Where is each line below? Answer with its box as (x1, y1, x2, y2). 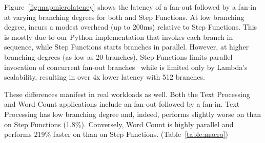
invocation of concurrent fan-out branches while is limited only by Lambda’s (4, 61, 248, 72)
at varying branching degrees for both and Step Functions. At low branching (4, 11, 244, 22)
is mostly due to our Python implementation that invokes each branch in (4, 31, 233, 42)
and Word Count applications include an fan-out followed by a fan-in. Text (4, 99, 240, 109)
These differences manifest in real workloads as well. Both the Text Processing (4, 88, 250, 99)
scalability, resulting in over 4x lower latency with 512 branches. (4, 71, 205, 82)
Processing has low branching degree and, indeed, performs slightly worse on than (4, 108, 261, 119)
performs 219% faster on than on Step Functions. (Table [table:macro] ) (4, 129, 228, 139)
